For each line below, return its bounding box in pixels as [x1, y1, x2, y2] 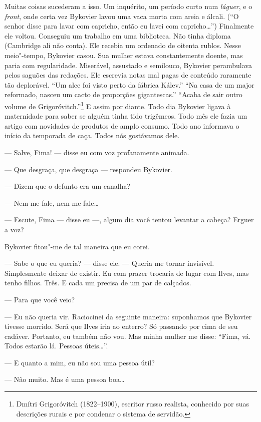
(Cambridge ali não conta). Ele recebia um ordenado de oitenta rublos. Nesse [5, 40, 241, 51]
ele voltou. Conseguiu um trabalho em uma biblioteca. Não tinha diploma [5, 30, 231, 41]
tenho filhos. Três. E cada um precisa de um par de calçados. [5, 277, 191, 288]
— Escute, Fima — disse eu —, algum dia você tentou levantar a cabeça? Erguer [5, 214, 254, 225]
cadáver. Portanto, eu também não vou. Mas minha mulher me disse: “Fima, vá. [5, 330, 251, 341]
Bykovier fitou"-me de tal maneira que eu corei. [5, 241, 150, 251]
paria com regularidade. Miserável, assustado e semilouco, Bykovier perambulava [5, 60, 252, 70]
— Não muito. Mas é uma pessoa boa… [5, 374, 125, 384]
